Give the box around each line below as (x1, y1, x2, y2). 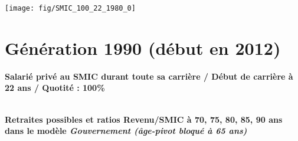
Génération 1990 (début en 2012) (5, 35, 281, 60)
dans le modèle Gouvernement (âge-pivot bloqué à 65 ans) (5, 124, 247, 137)
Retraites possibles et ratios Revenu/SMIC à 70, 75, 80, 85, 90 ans (5, 113, 283, 125)
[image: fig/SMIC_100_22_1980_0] (5, 4, 136, 12)
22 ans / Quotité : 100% (5, 81, 105, 94)
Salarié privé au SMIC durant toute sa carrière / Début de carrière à (5, 70, 293, 82)
